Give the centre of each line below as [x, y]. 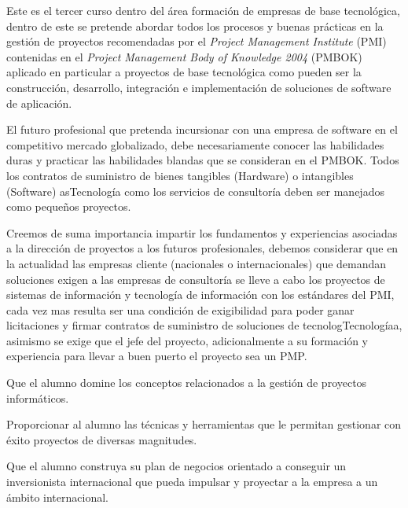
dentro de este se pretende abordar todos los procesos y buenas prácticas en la [195, 26]
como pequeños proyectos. [69, 206]
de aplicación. [39, 103]
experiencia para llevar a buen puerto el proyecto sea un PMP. [157, 356]
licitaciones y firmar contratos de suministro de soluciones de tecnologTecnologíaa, [204, 325]
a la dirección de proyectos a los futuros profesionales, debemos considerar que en [202, 248]
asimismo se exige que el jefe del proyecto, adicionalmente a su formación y [187, 340]
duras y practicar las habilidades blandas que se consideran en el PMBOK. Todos [203, 160]
